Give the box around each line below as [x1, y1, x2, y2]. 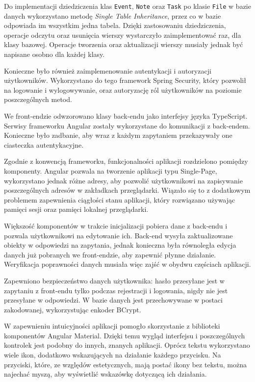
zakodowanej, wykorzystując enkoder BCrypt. [4, 304, 141, 314]
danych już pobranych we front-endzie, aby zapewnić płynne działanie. [4, 249, 216, 259]
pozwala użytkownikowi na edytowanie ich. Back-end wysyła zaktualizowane [4, 230, 233, 240]
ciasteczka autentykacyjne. [4, 139, 84, 150]
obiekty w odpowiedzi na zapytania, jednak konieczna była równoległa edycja [4, 240, 236, 250]
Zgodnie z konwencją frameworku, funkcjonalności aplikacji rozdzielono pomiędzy [4, 156, 248, 166]
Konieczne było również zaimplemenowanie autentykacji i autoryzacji [4, 65, 211, 76]
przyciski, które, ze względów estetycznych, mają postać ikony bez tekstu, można [4, 359, 247, 369]
